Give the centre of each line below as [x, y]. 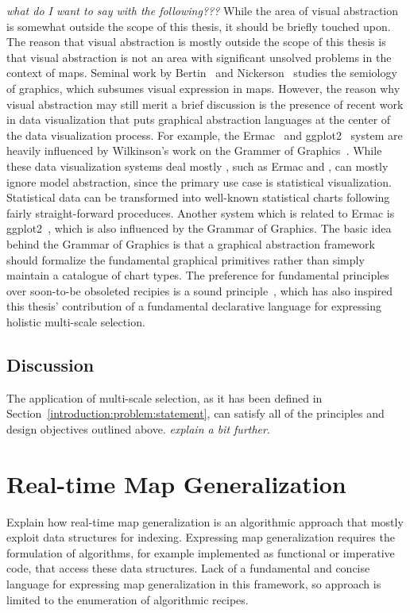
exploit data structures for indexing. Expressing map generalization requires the [201, 537]
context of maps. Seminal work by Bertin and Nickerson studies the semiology [202, 73]
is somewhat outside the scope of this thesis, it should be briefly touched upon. [199, 26]
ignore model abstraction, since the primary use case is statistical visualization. [199, 181]
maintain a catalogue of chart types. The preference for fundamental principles [198, 275]
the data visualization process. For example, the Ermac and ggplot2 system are [205, 135]
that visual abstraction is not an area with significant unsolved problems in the [199, 57]
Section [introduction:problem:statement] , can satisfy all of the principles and [195, 413]
